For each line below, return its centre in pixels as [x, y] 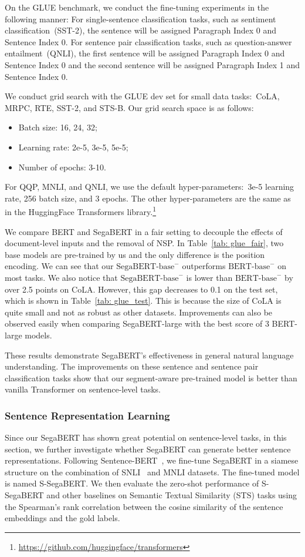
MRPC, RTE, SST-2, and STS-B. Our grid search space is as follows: [129, 107]
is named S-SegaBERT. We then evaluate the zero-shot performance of [132, 483]
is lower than [209, 277]
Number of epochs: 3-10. [62, 167]
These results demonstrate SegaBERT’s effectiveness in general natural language [149, 355]
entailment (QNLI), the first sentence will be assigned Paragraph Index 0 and [145, 53]
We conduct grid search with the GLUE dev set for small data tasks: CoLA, [142, 96]
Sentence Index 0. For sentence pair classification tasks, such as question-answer [148, 41]
